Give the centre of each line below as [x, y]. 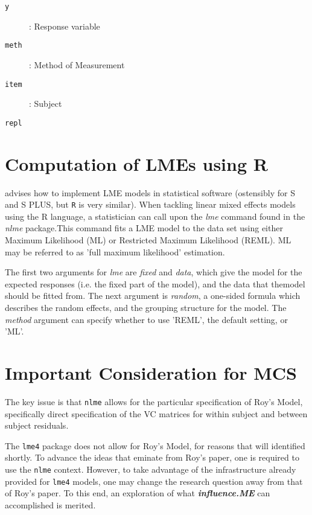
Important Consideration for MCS [151, 372]
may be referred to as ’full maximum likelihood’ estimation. [115, 251]
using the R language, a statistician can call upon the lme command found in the [155, 216]
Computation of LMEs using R [136, 163]
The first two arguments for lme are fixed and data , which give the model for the [154, 272]
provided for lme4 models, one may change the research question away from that [154, 481]
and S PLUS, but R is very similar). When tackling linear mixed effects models [150, 204]
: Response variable [65, 26]
